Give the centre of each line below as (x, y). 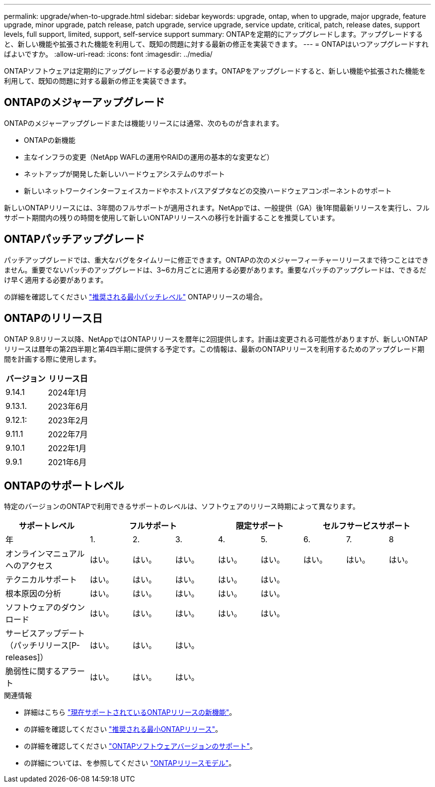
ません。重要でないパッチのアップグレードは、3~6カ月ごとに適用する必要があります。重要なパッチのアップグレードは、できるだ (215, 270)
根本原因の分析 (34, 594)
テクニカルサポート (41, 580)
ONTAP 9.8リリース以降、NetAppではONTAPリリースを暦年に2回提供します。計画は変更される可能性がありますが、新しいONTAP (216, 339)
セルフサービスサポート (366, 526)
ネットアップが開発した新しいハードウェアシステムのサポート (125, 174)
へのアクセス (29, 566)
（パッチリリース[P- (43, 645)
